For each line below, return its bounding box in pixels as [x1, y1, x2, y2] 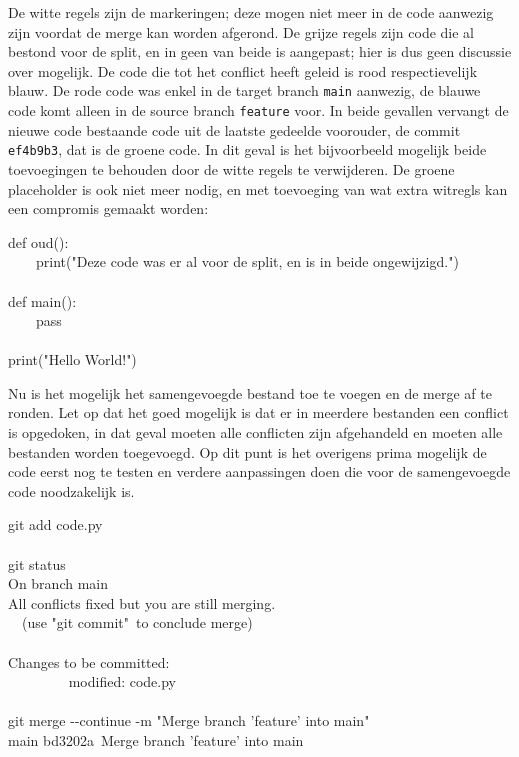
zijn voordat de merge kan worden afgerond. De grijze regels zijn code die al [8, 21, 474, 42]
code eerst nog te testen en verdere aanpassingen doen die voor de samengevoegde [8, 461, 511, 482]
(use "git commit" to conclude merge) [21, 612, 253, 633]
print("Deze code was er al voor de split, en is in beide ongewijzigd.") [35, 251, 459, 272]
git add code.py [8, 514, 103, 535]
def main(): [8, 290, 77, 311]
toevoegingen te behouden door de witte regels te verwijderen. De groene [8, 158, 455, 179]
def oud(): [8, 231, 69, 252]
